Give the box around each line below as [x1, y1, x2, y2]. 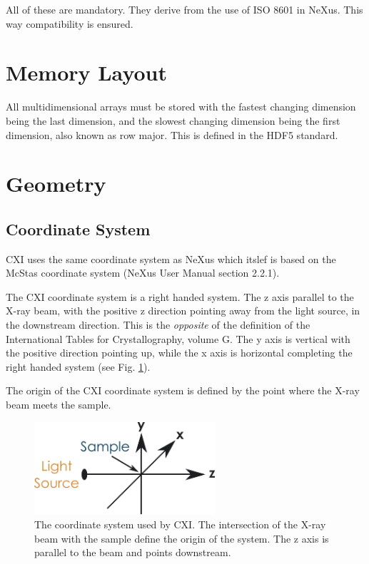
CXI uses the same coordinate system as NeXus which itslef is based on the [6, 251, 336, 266]
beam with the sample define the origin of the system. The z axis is [34, 530, 329, 545]
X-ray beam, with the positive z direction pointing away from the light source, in [6, 303, 360, 318]
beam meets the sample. [6, 397, 111, 412]
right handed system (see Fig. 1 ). [6, 359, 151, 374]
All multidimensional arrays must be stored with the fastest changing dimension [6, 99, 356, 114]
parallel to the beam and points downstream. [34, 545, 231, 560]
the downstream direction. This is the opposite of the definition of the [6, 317, 310, 332]
